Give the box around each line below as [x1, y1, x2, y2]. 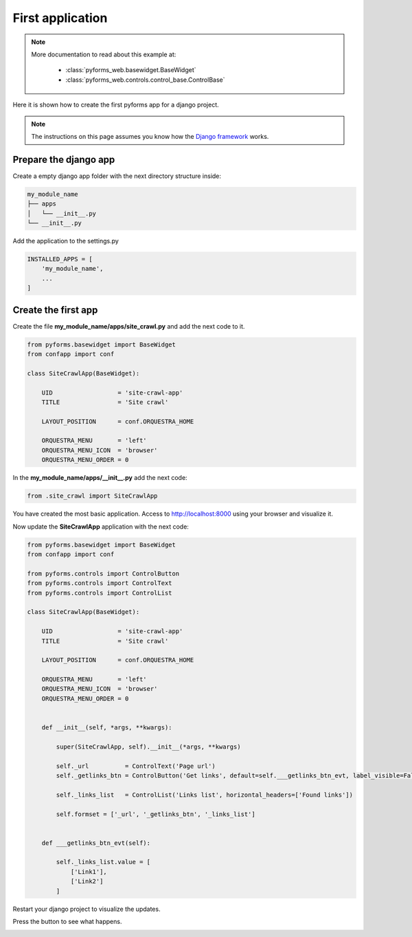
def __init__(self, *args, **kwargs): [41, 724, 172, 731]
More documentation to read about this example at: [31, 50, 176, 58]
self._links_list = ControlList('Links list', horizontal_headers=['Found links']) [56, 791, 354, 799]
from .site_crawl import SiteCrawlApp [27, 492, 158, 500]
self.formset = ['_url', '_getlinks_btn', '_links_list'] [56, 810, 255, 818]
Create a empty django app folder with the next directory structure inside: [12, 172, 222, 180]
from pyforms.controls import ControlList [27, 588, 172, 597]
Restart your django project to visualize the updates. [12, 905, 161, 913]
